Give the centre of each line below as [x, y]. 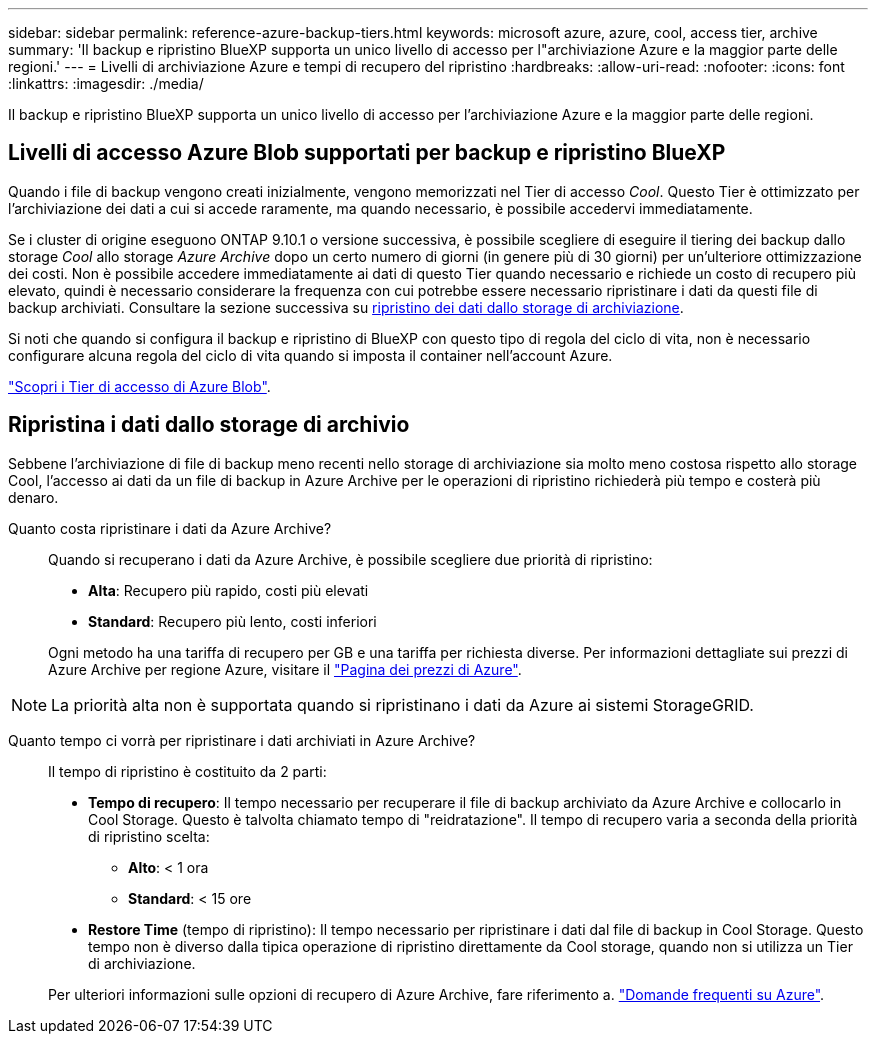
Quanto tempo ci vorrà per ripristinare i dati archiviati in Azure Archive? [242, 740]
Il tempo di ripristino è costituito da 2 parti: [187, 771]
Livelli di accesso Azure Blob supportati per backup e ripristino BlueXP [367, 153]
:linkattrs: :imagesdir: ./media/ [106, 83]
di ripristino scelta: [149, 836]
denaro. [33, 497]
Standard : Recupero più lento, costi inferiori [232, 621]
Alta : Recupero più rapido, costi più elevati [228, 590]
